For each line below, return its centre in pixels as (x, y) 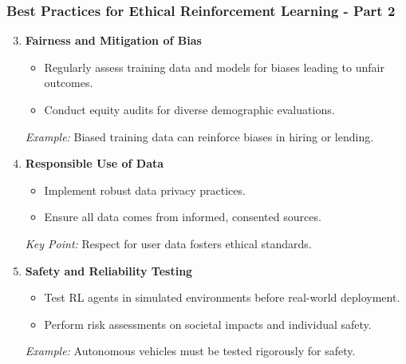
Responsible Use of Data (95, 163)
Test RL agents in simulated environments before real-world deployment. (222, 297)
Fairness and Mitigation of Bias (113, 40)
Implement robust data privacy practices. (145, 190)
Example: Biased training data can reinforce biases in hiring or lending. (199, 136)
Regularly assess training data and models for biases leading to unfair (214, 67)
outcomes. (69, 83)
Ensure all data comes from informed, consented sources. (183, 217)
